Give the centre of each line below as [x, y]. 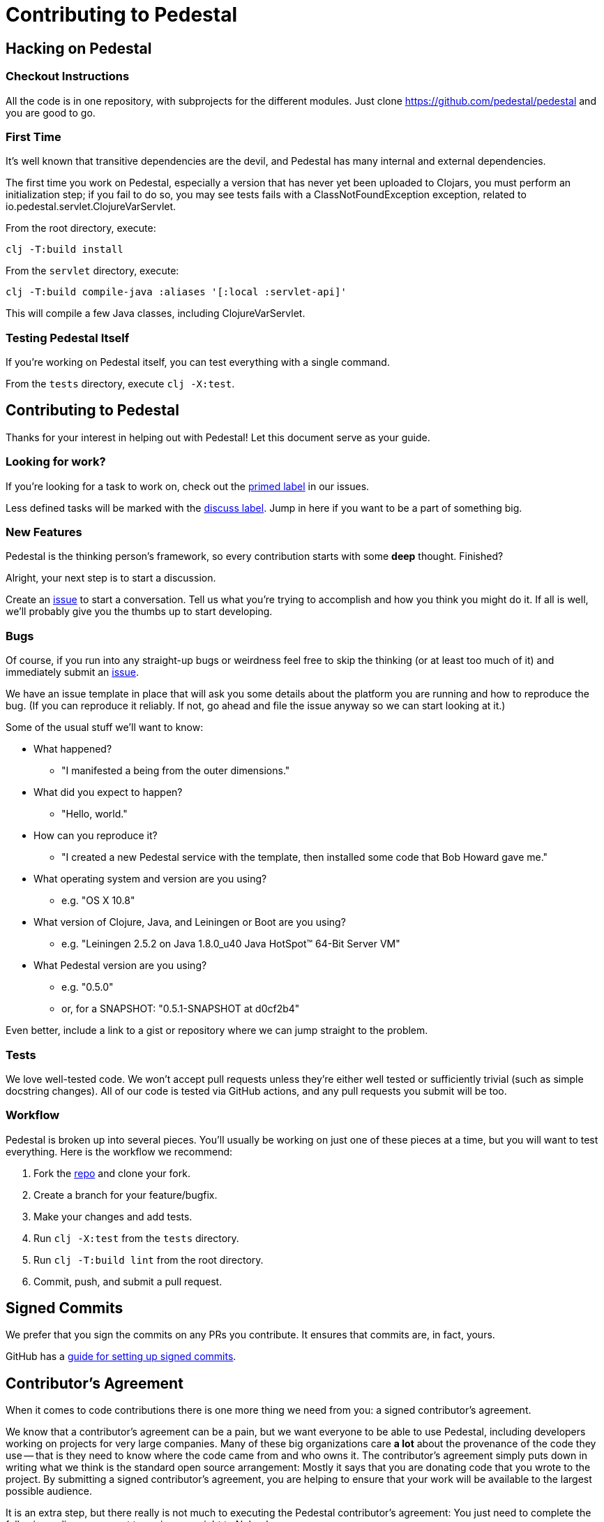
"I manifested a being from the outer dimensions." [176, 771]
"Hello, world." [95, 814]
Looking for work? [56, 462]
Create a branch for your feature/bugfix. [126, 1195]
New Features [44, 532]
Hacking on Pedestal [79, 48]
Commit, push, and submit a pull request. [128, 1281]
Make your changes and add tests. [113, 1216]
